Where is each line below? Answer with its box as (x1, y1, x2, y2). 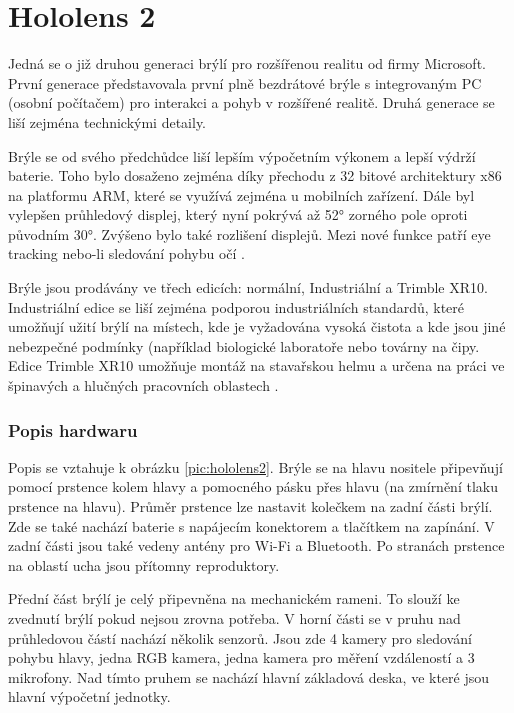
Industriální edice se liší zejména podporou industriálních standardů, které (8, 296, 465, 317)
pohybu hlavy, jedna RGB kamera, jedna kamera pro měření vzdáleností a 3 (8, 647, 475, 668)
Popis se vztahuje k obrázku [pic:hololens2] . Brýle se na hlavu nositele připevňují (8, 456, 503, 477)
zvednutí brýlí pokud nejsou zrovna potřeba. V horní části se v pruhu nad (8, 608, 461, 628)
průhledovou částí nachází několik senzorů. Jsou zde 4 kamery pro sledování (8, 627, 472, 648)
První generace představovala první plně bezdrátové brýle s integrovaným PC (8, 72, 482, 93)
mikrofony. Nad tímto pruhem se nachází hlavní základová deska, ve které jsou (8, 666, 490, 687)
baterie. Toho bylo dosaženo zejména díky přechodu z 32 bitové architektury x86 (8, 165, 502, 186)
